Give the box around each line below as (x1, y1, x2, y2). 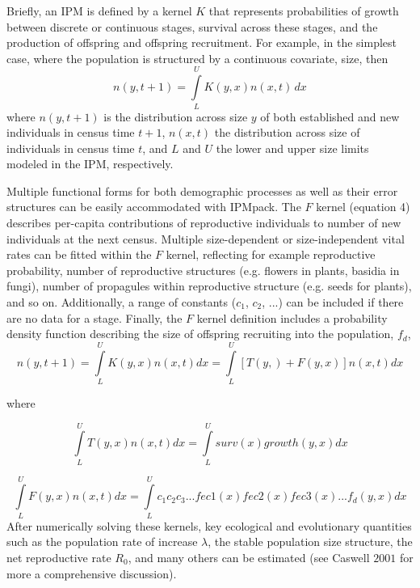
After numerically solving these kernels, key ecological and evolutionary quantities (6, 517, 412, 534)
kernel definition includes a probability (196, 309, 388, 326)
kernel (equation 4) (316, 198, 410, 215)
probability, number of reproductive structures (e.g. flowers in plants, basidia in (6, 261, 400, 278)
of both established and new (260, 108, 400, 125)
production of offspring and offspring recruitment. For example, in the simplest (6, 34, 397, 51)
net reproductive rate (6, 548, 111, 565)
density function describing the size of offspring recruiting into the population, (6, 325, 394, 342)
